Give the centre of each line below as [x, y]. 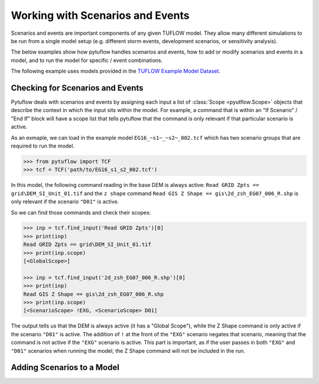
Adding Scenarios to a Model [65, 368]
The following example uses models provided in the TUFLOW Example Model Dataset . [116, 71]
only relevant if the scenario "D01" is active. [65, 202]
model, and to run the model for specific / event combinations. [87, 60]
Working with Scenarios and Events [100, 15]
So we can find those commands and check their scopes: [81, 212]
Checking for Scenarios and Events [77, 88]
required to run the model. [43, 146]
